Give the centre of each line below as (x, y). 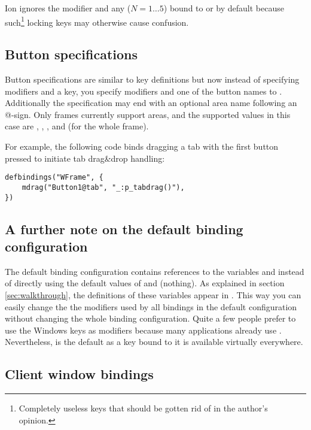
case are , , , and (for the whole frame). (77, 126)
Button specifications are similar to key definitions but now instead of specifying (152, 79)
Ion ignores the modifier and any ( (68, 8)
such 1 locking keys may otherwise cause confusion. (97, 21)
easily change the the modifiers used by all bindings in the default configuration (151, 306)
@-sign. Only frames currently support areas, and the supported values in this (148, 114)
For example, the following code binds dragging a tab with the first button (142, 146)
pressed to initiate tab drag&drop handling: (85, 158)
